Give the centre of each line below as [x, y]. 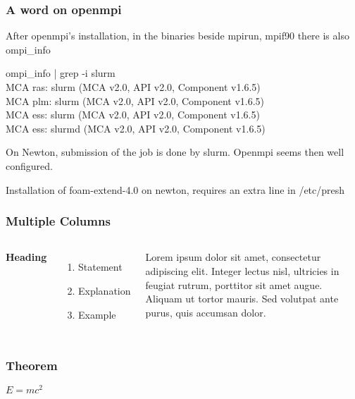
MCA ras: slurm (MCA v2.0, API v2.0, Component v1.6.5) [133, 87]
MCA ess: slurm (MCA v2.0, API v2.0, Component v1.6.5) [133, 115]
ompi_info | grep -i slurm [61, 73]
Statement [100, 267]
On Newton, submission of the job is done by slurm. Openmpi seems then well [175, 152]
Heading [26, 257]
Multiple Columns [58, 221]
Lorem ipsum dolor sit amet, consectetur [233, 257]
